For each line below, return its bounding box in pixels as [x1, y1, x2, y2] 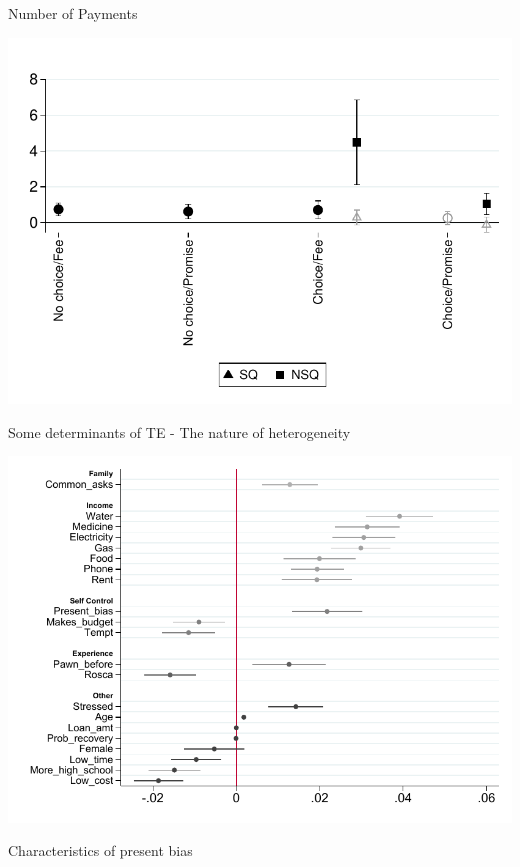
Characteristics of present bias [8, 840, 193, 861]
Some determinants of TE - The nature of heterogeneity [8, 421, 351, 442]
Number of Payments [8, 3, 138, 23]
